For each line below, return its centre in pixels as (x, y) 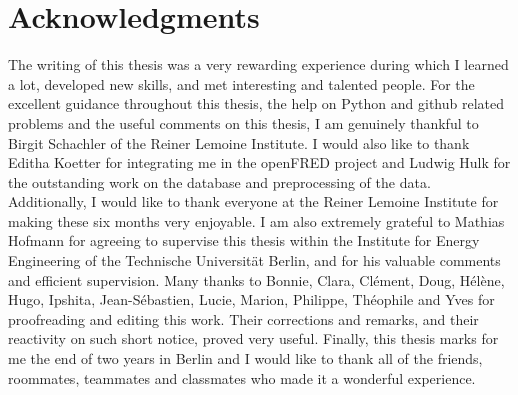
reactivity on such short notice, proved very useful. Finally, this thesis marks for (253, 338)
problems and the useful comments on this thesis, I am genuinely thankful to (243, 122)
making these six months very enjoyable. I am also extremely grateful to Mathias (256, 220)
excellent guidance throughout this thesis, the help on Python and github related (256, 103)
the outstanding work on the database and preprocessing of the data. (219, 181)
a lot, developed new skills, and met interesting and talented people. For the (241, 83)
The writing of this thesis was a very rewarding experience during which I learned (258, 64)
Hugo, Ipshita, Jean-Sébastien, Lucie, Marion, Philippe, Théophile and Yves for (251, 299)
